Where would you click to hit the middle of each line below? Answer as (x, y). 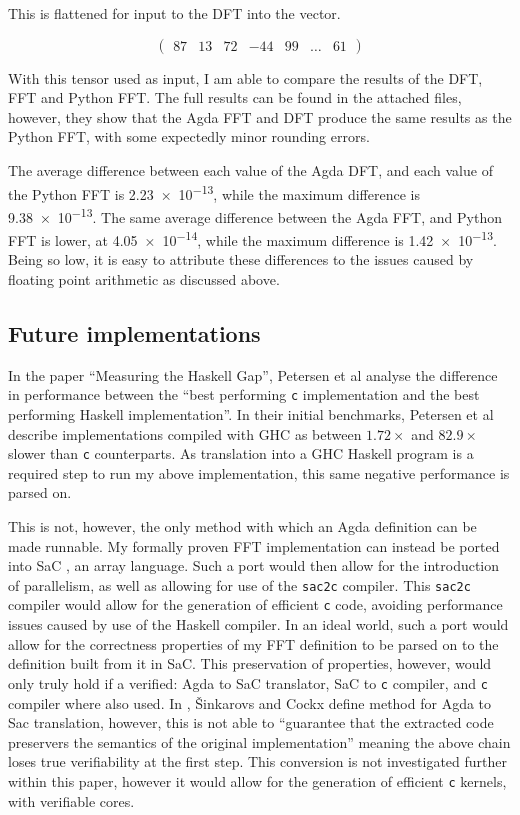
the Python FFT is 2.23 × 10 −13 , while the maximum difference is (214, 192)
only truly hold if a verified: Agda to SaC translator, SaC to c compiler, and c (248, 682)
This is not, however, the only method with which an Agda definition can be (242, 525)
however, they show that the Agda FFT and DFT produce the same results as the (260, 116)
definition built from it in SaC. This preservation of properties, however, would (250, 663)
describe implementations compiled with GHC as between (185, 433)
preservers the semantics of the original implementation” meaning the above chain (259, 741)
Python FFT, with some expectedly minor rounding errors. (189, 136)
